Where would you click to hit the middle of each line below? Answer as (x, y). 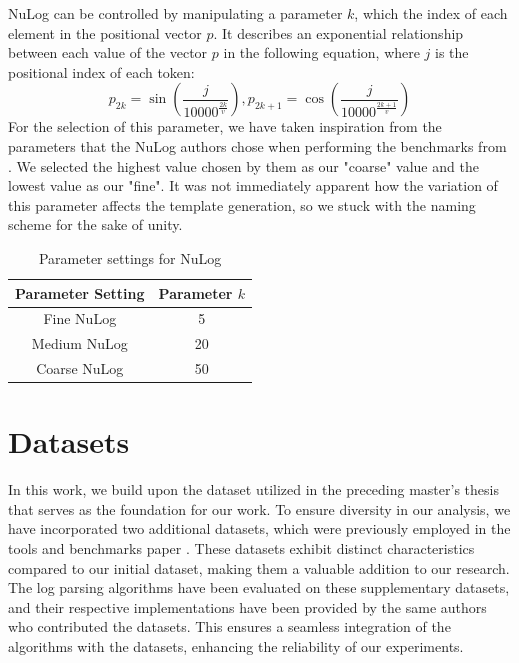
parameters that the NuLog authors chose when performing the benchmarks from (257, 145)
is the (452, 52)
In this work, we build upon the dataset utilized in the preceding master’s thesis (253, 489)
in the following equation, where (321, 52)
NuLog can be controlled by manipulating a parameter (175, 13)
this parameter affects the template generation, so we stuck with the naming (242, 204)
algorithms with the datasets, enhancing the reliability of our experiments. (236, 646)
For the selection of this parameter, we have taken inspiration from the (225, 126)
